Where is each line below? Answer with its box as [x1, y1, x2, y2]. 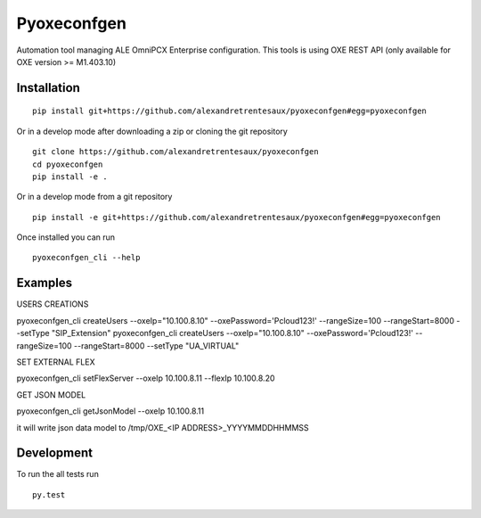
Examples [16, 275, 73, 291]
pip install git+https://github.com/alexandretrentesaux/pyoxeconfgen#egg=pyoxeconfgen [32, 106, 428, 116]
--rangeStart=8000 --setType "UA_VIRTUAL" [73, 340, 240, 351]
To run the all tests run [16, 469, 100, 480]
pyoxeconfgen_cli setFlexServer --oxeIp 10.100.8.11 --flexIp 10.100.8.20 [16, 373, 275, 383]
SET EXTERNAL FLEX [16, 357, 95, 367]
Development [16, 446, 94, 461]
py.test [32, 489, 66, 499]
